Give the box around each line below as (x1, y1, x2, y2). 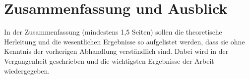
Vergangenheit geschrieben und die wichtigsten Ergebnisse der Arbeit (4, 55, 214, 66)
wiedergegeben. (4, 65, 50, 76)
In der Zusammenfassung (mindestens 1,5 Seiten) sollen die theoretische (4, 27, 222, 37)
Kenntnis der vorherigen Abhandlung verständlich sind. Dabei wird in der (4, 46, 229, 56)
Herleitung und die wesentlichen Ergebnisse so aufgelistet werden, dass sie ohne (4, 36, 245, 46)
